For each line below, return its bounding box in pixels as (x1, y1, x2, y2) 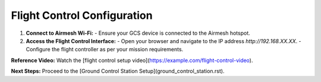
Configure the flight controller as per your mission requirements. (26, 46, 184, 53)
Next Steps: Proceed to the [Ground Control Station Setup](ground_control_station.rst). (11, 68, 225, 75)
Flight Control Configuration (11, 9, 153, 22)
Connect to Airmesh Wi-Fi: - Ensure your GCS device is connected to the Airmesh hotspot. (26, 29, 251, 37)
